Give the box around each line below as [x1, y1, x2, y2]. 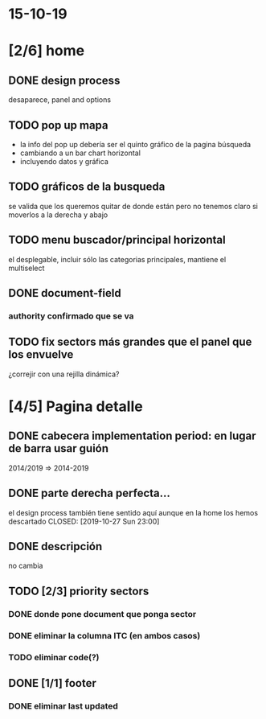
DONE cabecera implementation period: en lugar [8, 429, 256, 443]
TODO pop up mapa [8, 118, 108, 132]
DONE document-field [8, 286, 122, 300]
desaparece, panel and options [8, 95, 111, 105]
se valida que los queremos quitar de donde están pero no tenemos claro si [8, 201, 259, 211]
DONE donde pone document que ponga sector [8, 608, 197, 619]
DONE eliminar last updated [8, 701, 119, 712]
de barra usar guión [8, 442, 109, 455]
